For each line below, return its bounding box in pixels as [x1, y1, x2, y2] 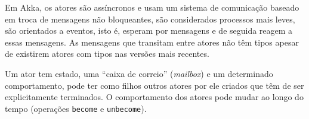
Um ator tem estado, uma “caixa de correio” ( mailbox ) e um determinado [5, 67, 273, 79]
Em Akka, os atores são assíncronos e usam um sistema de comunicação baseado [5, 1, 299, 13]
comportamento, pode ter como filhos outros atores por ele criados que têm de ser [5, 79, 304, 91]
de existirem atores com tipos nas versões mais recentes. [5, 47, 209, 60]
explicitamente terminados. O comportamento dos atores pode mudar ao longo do [5, 91, 304, 103]
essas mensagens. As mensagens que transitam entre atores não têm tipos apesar [5, 36, 299, 48]
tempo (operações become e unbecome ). [5, 102, 147, 114]
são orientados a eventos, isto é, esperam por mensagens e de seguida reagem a [5, 24, 293, 37]
